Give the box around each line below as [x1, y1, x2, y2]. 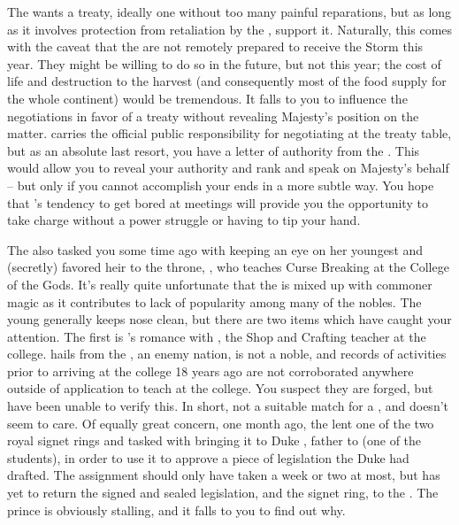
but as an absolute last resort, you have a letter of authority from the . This [7, 141, 420, 159]
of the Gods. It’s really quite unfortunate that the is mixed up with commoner [7, 274, 432, 293]
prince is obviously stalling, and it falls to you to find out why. [7, 500, 346, 519]
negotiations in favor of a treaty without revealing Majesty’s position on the [7, 106, 419, 125]
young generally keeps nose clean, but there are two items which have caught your [7, 310, 452, 328]
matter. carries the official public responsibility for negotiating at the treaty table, [7, 124, 452, 143]
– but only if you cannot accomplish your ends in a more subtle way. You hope [7, 175, 434, 194]
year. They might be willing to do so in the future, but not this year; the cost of [7, 54, 441, 73]
